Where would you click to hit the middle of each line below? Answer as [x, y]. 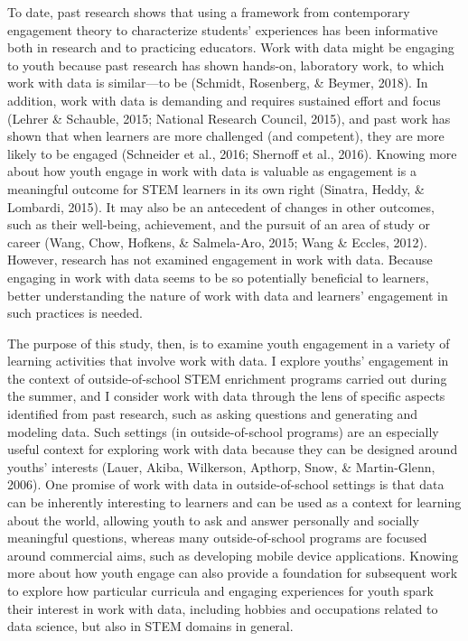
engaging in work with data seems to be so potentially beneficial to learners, [218, 277]
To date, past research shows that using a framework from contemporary [209, 12]
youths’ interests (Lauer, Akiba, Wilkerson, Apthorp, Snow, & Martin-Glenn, [221, 466]
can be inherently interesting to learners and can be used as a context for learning [234, 502]
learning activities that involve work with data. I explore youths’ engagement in [228, 361]
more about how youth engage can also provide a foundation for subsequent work [233, 573]
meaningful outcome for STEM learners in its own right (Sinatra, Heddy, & [216, 188]
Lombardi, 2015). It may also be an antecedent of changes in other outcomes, [221, 206]
